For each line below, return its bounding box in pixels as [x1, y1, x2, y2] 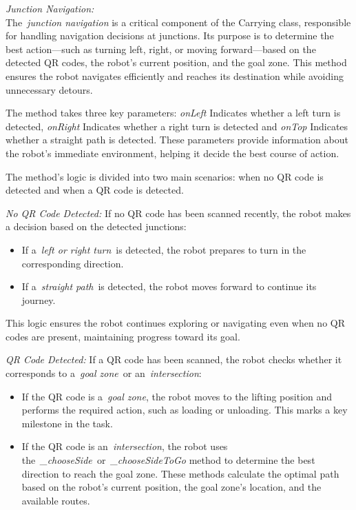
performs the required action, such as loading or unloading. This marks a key [21, 402, 348, 417]
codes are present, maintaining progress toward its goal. [6, 329, 240, 343]
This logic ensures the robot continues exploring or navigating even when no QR [6, 316, 345, 330]
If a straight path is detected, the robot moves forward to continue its [21, 279, 317, 294]
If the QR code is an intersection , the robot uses [21, 439, 228, 453]
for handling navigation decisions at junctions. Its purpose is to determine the [6, 28, 334, 43]
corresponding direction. [21, 256, 124, 270]
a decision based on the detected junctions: [6, 219, 187, 234]
